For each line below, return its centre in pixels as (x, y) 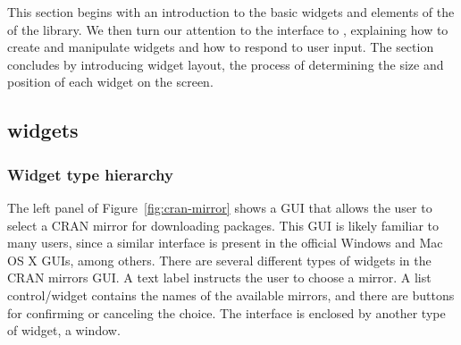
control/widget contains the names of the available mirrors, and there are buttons (231, 295)
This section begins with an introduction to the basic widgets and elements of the (231, 12)
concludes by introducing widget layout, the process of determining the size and (226, 64)
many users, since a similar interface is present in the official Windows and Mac (225, 243)
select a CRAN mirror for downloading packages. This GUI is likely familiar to (223, 225)
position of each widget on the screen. (110, 82)
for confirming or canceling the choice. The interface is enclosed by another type (226, 312)
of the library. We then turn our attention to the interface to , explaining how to (228, 29)
